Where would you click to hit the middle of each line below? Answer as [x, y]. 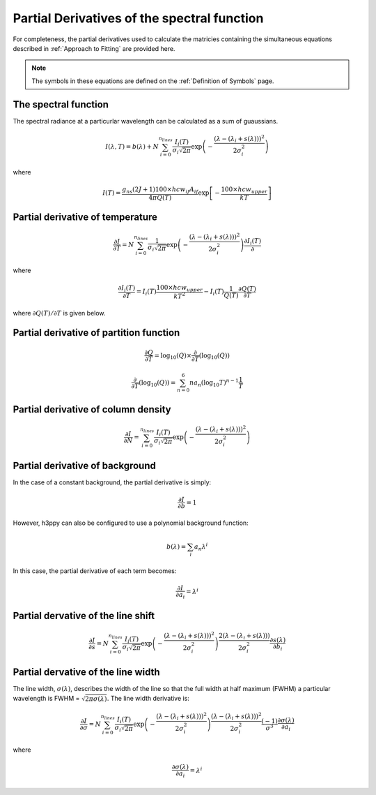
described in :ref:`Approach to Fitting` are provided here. [94, 48]
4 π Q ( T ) [160, 198]
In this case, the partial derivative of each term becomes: [95, 571]
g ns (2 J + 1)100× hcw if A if [160, 190]
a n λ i [201, 547]
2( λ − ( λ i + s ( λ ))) [244, 637]
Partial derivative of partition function [96, 333]
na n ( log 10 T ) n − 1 [214, 382]
